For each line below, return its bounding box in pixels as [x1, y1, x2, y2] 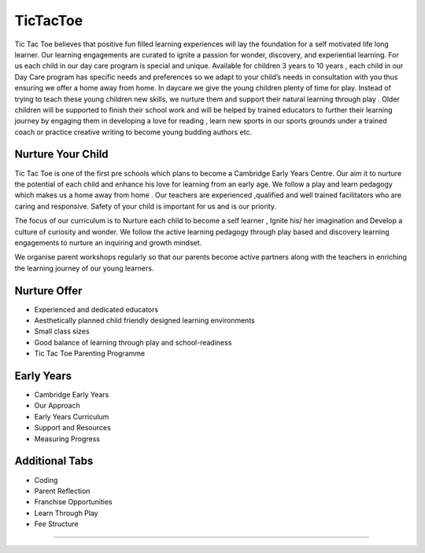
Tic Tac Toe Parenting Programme [34, 348, 146, 358]
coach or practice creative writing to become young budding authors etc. [14, 127, 252, 137]
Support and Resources [34, 423, 112, 433]
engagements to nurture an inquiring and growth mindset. [14, 238, 202, 247]
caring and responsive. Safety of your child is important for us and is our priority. [14, 201, 277, 211]
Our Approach [34, 401, 80, 411]
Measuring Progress [34, 433, 101, 444]
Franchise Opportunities [34, 497, 113, 507]
